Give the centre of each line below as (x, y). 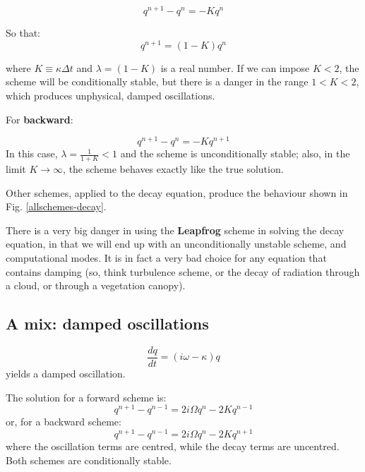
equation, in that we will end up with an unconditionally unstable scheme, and (176, 244)
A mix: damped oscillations (107, 323)
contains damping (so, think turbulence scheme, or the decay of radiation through (183, 271)
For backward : (40, 119)
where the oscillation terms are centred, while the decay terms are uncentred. (173, 446)
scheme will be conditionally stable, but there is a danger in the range (157, 81)
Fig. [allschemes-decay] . (56, 206)
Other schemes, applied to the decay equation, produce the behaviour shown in (177, 192)
